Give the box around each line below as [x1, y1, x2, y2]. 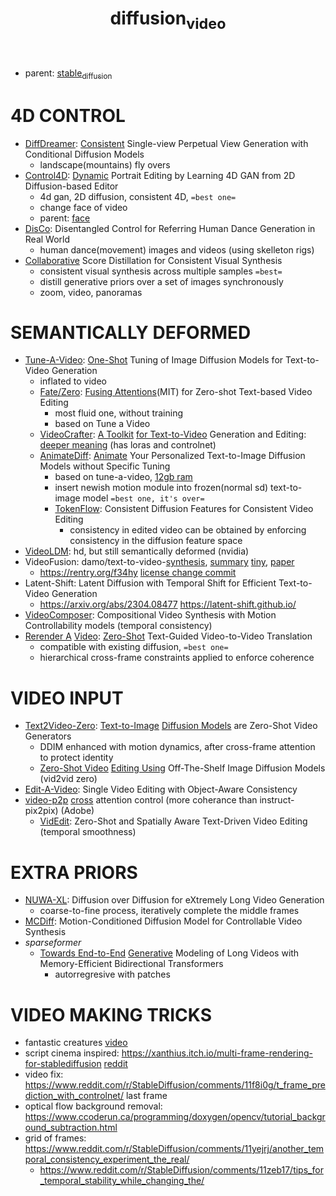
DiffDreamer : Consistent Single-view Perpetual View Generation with [24, 137, 309, 149]
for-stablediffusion [24, 1058, 102, 1070]
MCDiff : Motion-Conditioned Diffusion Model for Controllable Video [24, 915, 303, 927]
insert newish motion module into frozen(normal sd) [54, 482, 269, 494]
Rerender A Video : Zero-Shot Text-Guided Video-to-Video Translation [24, 630, 313, 642]
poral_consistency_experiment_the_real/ [24, 1153, 190, 1166]
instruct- [259, 794, 295, 806]
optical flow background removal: [24, 1100, 163, 1112]
